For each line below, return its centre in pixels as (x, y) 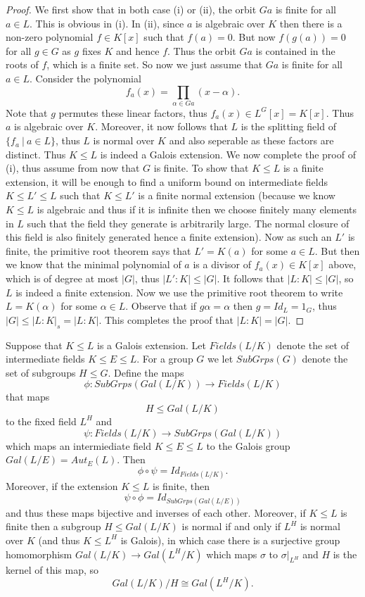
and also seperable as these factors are (251, 140)
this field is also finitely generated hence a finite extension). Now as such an (169, 237)
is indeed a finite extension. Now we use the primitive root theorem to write (179, 292)
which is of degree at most (62, 278)
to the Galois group (248, 445)
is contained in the (295, 50)
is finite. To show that (201, 168)
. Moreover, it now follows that (161, 126)
